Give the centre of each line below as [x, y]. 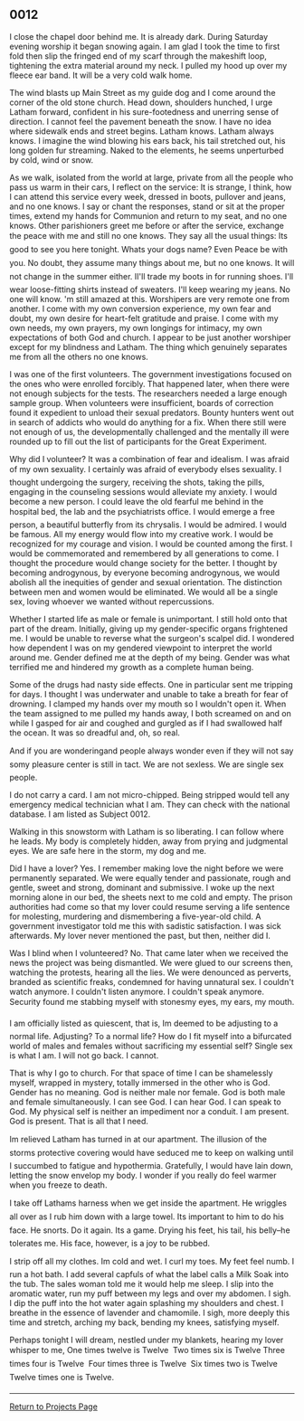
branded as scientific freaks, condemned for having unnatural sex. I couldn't [152, 981]
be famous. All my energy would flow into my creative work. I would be [142, 534]
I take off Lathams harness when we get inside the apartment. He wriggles [148, 1203]
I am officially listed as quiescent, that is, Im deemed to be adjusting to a [144, 1023]
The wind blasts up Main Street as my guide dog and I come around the [142, 92]
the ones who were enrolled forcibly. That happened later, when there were [149, 384]
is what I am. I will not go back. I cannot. [84, 1055]
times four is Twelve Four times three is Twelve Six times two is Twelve [143, 1363]
